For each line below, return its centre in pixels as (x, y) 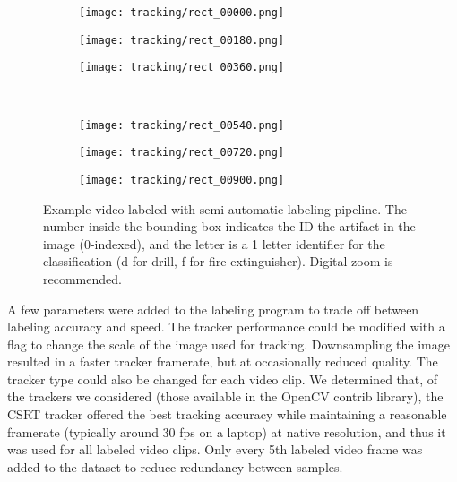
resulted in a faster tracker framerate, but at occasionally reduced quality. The (223, 361)
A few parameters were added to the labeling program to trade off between (213, 309)
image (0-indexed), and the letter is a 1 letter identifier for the (214, 243)
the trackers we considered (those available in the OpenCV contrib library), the (225, 396)
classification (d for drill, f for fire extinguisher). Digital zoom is (218, 261)
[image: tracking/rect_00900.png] (182, 180)
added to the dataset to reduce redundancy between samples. (175, 466)
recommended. (82, 278)
